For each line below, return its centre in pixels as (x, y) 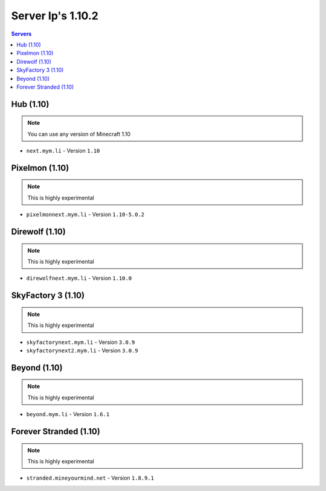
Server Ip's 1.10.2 (55, 16)
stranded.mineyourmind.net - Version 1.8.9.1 (90, 478)
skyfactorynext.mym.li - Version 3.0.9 (81, 342)
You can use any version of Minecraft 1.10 (79, 134)
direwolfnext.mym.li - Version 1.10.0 (79, 278)
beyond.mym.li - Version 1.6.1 (68, 414)
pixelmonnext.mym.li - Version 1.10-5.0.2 (85, 215)
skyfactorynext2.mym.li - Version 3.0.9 (82, 350)
